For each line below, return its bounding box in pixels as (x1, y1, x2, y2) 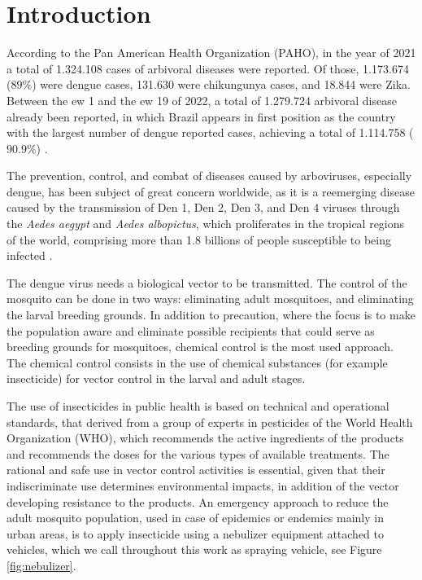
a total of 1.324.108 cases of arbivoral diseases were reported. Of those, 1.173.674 (7, 59, 409, 77)
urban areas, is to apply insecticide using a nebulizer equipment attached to (7, 525, 384, 542)
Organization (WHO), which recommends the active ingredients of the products (7, 429, 404, 446)
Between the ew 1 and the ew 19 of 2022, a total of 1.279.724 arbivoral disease (7, 91, 397, 108)
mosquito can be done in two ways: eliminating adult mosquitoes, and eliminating (7, 290, 414, 307)
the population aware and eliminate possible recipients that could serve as (7, 322, 375, 339)
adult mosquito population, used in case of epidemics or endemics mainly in (7, 509, 384, 526)
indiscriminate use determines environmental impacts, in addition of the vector (7, 477, 399, 494)
